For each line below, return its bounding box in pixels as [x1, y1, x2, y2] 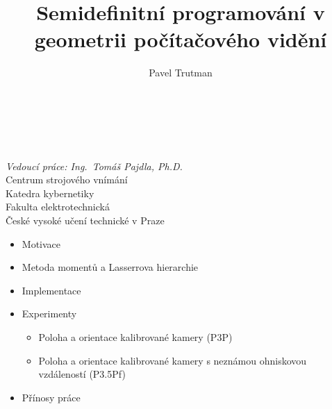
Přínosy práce [22, 390, 81, 404]
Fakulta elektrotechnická [6, 199, 110, 214]
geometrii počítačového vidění [34, 25, 327, 53]
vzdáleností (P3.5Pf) [38, 367, 126, 381]
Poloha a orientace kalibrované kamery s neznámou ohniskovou [38, 353, 307, 367]
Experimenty [22, 306, 77, 321]
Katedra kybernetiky [6, 185, 94, 200]
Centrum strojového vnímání [6, 172, 128, 187]
